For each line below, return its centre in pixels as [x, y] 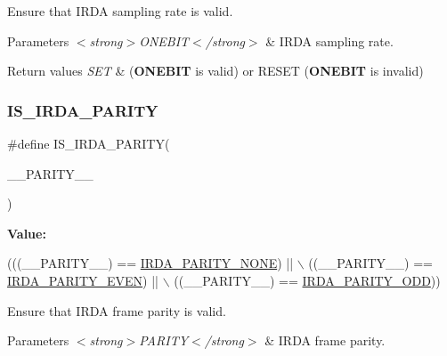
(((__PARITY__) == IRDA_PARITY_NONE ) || [150, 263]
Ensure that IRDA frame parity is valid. [117, 310]
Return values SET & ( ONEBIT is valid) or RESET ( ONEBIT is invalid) [215, 71]
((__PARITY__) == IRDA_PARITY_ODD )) [307, 280]
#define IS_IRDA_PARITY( [89, 143]
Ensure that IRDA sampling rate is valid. [120, 11]
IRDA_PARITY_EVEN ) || [83, 280]
